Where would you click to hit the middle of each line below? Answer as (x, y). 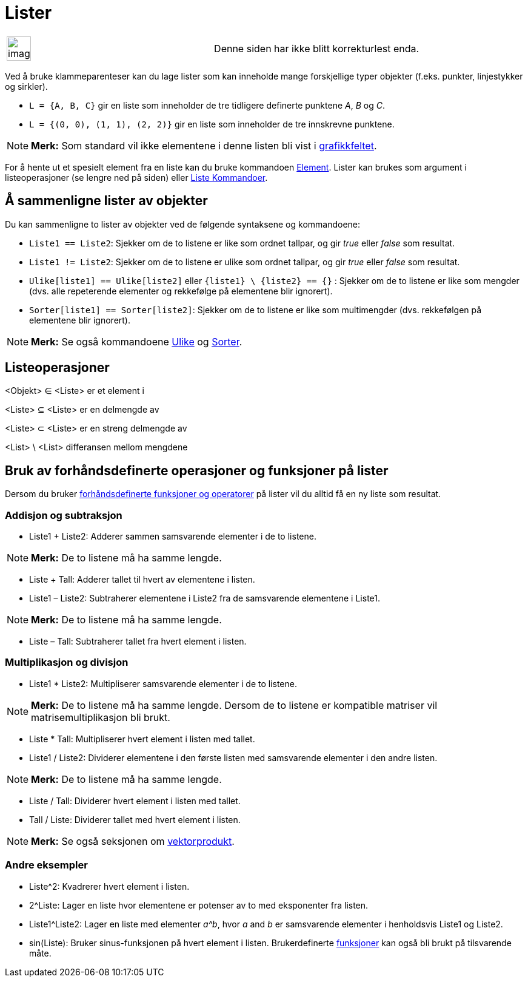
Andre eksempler (46, 865)
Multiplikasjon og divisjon (67, 662)
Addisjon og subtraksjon (64, 515)
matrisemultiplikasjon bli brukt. (101, 717)
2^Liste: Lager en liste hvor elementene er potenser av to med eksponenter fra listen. (199, 905)
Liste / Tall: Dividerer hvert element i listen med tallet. (135, 801)
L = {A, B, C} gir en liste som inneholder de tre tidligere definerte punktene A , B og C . (207, 105)
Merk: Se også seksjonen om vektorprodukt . (133, 841)
